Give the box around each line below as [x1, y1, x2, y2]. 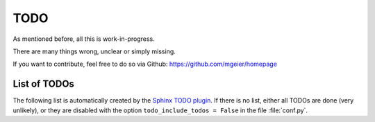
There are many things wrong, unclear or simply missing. [12, 47, 176, 55]
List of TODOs [12, 78, 74, 90]
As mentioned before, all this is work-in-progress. [12, 35, 156, 43]
